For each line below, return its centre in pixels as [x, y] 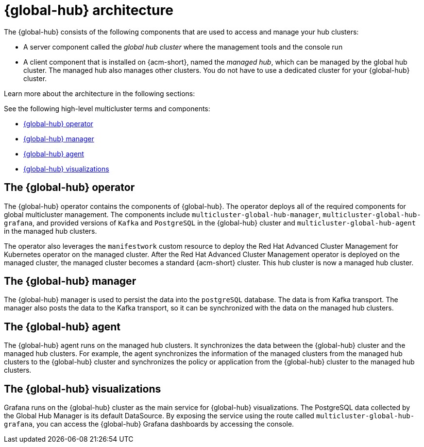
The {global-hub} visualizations [83, 389]
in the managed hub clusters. [51, 231]
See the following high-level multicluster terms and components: [107, 108]
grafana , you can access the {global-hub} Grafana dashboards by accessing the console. [149, 424]
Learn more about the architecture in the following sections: [100, 93]
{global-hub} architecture [89, 10]
